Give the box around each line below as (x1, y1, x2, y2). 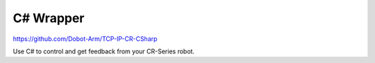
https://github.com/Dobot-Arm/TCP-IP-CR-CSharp (12, 35, 158, 43)
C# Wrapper (12, 10, 85, 26)
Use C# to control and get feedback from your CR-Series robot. (12, 47, 194, 55)
